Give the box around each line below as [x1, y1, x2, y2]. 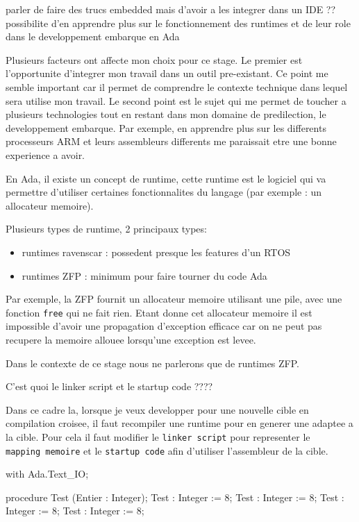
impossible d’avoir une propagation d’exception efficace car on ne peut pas [6, 319, 322, 333]
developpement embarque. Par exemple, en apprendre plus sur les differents [6, 120, 326, 135]
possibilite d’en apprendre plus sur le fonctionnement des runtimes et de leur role [6, 15, 351, 30]
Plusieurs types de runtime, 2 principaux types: [6, 221, 207, 236]
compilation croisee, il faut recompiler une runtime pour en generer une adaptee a [6, 416, 353, 430]
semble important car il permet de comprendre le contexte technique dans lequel [6, 79, 348, 94]
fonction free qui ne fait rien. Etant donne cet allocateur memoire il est [6, 305, 312, 319]
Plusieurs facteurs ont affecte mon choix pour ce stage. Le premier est [6, 52, 303, 67]
